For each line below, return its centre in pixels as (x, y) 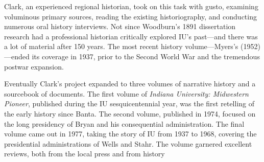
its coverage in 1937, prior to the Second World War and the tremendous (146, 56)
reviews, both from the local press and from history (85, 154)
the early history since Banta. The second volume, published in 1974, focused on (130, 113)
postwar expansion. (34, 66)
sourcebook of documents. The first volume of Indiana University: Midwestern (126, 93)
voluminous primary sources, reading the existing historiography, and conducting (130, 16)
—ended (17, 56)
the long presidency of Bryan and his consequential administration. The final (124, 123)
